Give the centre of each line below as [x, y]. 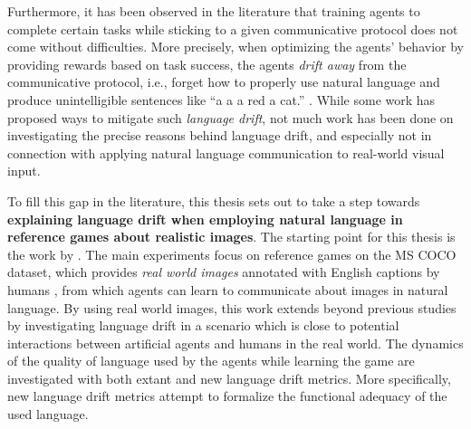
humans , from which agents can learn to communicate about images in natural [228, 289]
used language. [48, 414]
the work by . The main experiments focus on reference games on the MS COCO [232, 254]
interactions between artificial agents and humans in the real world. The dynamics [235, 343]
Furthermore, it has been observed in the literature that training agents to [214, 11]
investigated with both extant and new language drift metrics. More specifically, [229, 378]
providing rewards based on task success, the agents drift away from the [207, 64]
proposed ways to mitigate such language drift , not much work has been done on [231, 117]
